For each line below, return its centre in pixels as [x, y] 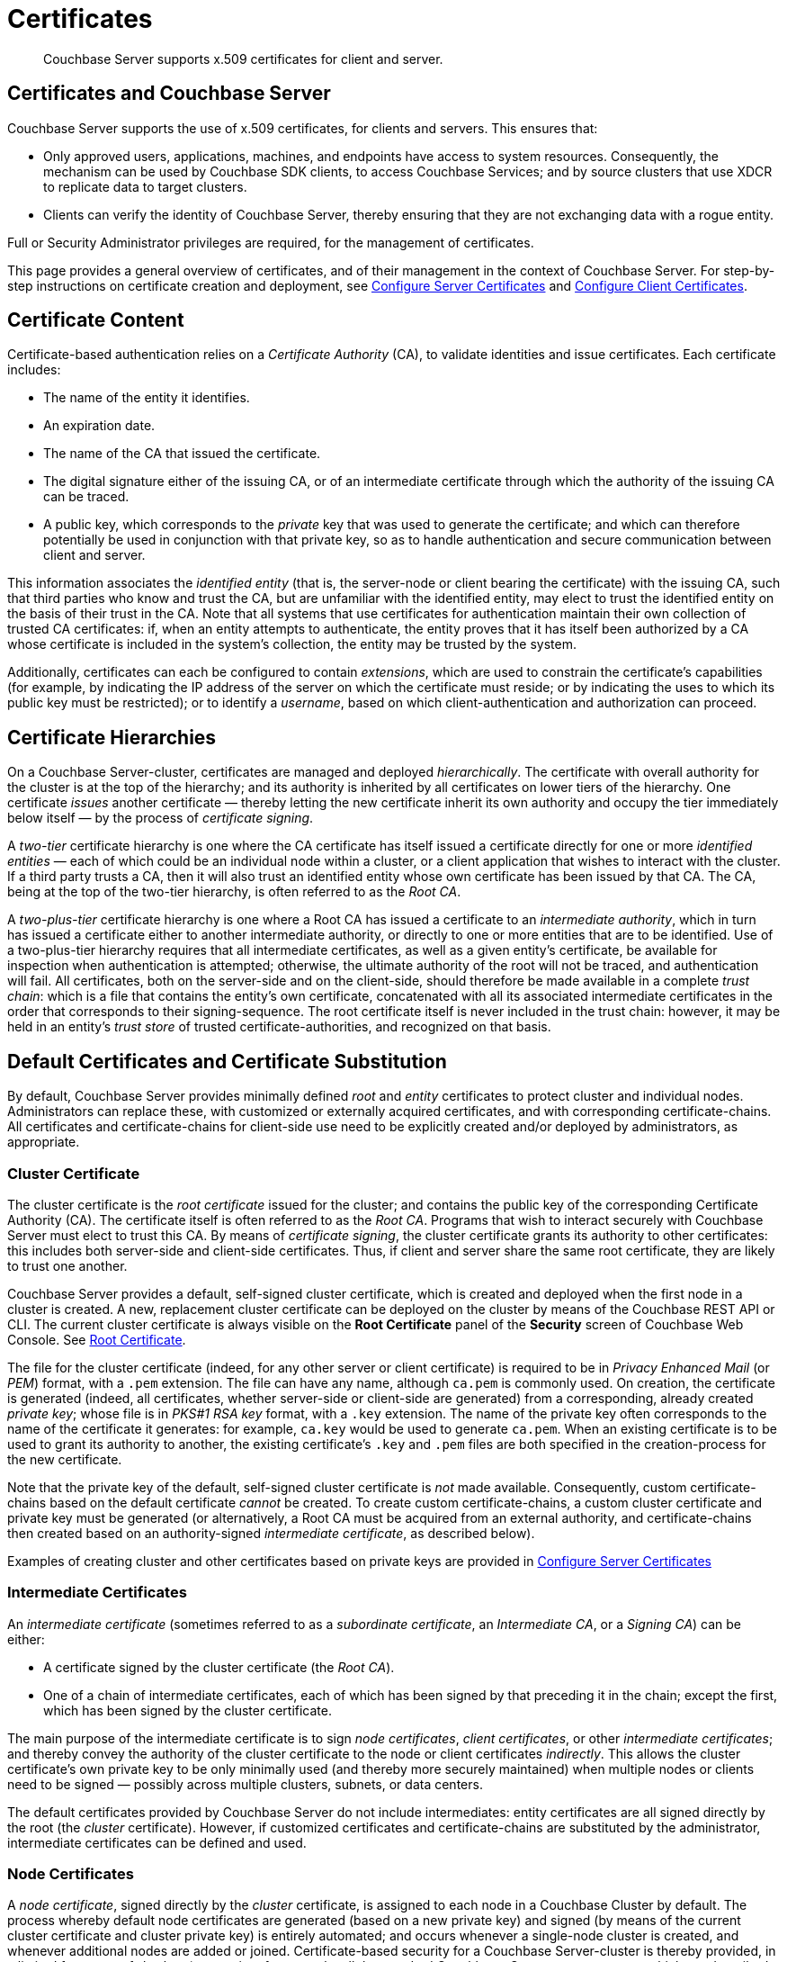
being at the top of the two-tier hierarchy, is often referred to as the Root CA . [234, 892]
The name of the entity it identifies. [147, 398]
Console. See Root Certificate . [97, 1339]
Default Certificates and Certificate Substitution [227, 1061]
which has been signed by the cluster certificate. [188, 1710]
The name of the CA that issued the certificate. [182, 454]
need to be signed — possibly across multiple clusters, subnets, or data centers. [245, 1784]
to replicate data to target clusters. [145, 186]
